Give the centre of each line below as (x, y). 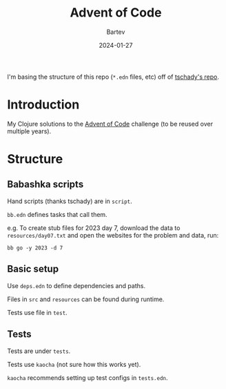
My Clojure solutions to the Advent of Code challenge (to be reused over (110, 124)
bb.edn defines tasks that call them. (58, 214)
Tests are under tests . (39, 351)
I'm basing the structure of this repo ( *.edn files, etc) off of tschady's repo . (113, 77)
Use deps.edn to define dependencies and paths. (76, 285)
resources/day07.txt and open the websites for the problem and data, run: (113, 235)
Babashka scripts (45, 184)
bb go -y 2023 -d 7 (35, 248)
